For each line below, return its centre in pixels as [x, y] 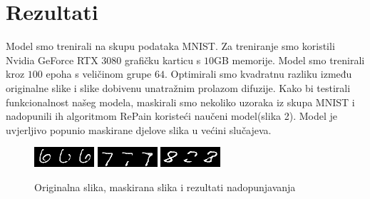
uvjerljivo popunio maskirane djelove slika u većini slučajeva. [139, 129]
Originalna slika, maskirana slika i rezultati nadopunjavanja [165, 187]
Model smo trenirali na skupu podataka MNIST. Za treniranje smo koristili [170, 46]
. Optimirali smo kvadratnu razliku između [258, 74]
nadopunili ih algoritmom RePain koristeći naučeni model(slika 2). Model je [171, 116]
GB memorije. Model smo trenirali [289, 60]
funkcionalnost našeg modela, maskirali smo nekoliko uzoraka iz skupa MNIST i [180, 102]
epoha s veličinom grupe [99, 74]
